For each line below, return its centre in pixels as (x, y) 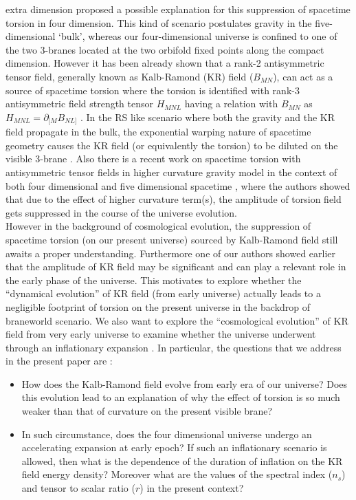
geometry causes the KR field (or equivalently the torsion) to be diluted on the (172, 145)
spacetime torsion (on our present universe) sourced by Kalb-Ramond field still (172, 239)
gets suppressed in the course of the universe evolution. (121, 212)
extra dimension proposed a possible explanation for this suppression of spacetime (178, 9)
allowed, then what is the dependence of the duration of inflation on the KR (182, 460)
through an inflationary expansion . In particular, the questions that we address (174, 347)
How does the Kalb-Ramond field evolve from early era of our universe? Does (185, 383)
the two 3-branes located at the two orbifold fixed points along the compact (165, 49)
